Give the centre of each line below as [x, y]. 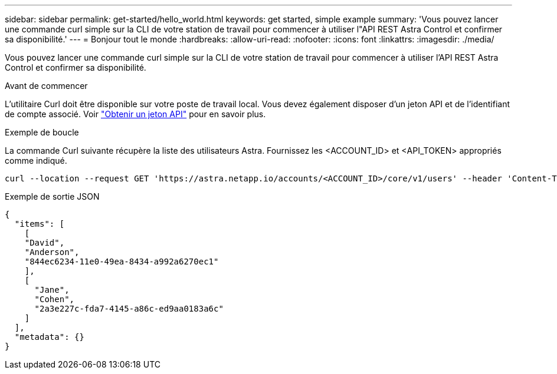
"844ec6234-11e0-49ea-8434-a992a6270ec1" [122, 262]
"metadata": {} [49, 337]
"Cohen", [55, 299]
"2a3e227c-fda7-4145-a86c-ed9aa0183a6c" [129, 309]
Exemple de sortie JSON [52, 196]
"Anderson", [52, 252]
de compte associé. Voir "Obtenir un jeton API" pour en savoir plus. [135, 114]
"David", [45, 243]
